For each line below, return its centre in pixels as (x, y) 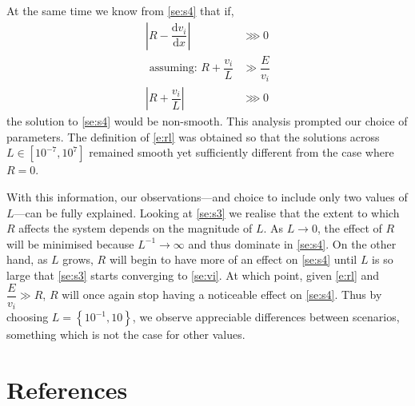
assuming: (173, 68)
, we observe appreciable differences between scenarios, (266, 317)
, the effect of (349, 228)
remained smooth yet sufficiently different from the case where (241, 152)
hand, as (27, 259)
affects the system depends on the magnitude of (136, 228)
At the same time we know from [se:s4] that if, (120, 10)
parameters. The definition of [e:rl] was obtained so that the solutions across (193, 136)
